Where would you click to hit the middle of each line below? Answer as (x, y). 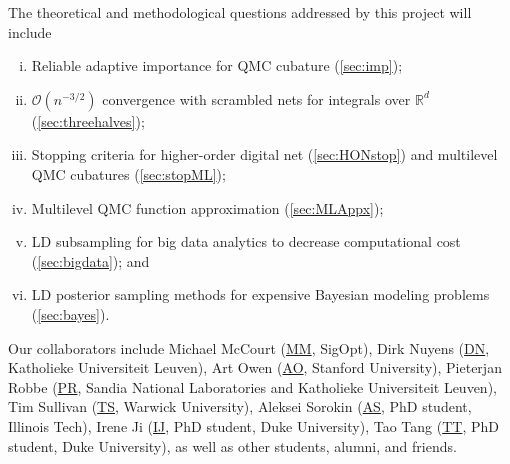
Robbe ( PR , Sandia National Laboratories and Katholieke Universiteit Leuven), (252, 386)
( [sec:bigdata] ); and (90, 260)
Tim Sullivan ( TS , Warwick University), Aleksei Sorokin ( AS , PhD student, (240, 406)
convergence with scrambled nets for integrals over (256, 98)
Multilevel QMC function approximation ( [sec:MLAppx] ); (207, 207)
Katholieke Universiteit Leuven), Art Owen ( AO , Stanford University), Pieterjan (255, 367)
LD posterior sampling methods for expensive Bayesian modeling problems (260, 294)
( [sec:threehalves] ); (88, 120)
